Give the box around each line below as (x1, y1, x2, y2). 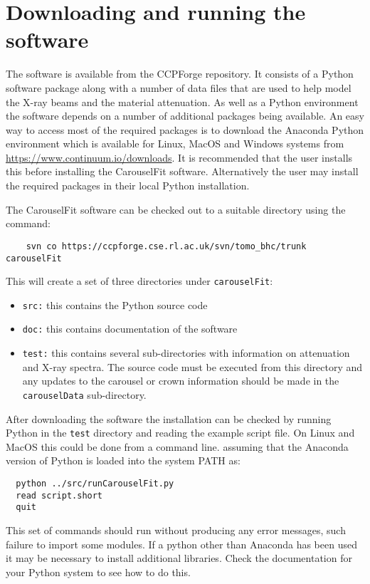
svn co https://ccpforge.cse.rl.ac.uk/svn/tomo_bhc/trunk (26, 241, 307, 251)
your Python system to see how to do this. (6, 564, 191, 579)
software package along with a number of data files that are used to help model (6, 80, 351, 95)
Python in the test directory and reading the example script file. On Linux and (6, 425, 355, 440)
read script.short (16, 490, 103, 501)
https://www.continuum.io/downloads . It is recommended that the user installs (6, 150, 353, 165)
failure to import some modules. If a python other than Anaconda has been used (6, 536, 357, 551)
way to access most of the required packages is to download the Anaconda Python (6, 122, 364, 137)
